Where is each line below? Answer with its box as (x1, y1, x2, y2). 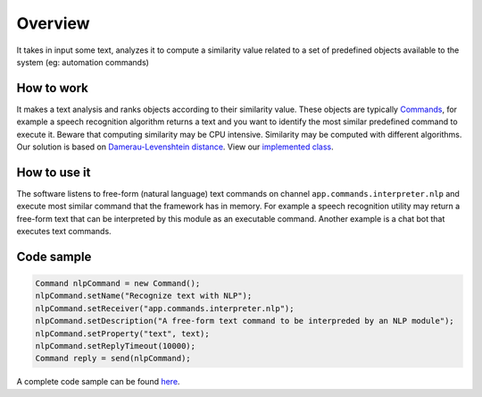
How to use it (16, 165, 91, 180)
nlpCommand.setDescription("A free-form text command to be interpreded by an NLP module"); (35, 316, 454, 326)
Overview (16, 13, 90, 33)
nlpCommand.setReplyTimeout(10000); (35, 341, 196, 351)
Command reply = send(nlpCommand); (35, 353, 191, 364)
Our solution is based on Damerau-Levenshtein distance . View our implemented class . (16, 141, 334, 152)
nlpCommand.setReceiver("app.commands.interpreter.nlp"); (35, 303, 295, 313)
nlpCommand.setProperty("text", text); (35, 328, 210, 339)
